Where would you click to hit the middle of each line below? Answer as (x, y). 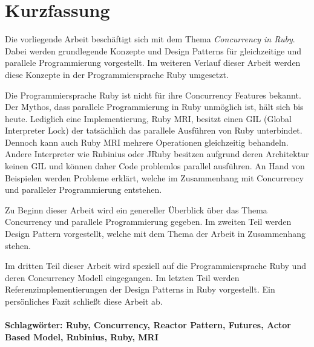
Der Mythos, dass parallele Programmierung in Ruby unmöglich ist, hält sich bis (154, 107)
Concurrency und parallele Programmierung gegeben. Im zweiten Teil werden (148, 222)
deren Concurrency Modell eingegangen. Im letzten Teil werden (122, 277)
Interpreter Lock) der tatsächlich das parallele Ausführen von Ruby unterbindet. (154, 130)
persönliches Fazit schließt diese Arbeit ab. (84, 301)
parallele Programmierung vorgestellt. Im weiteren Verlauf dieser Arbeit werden (153, 63)
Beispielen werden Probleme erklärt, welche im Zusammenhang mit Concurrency (154, 177)
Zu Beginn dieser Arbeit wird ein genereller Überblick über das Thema (136, 209)
